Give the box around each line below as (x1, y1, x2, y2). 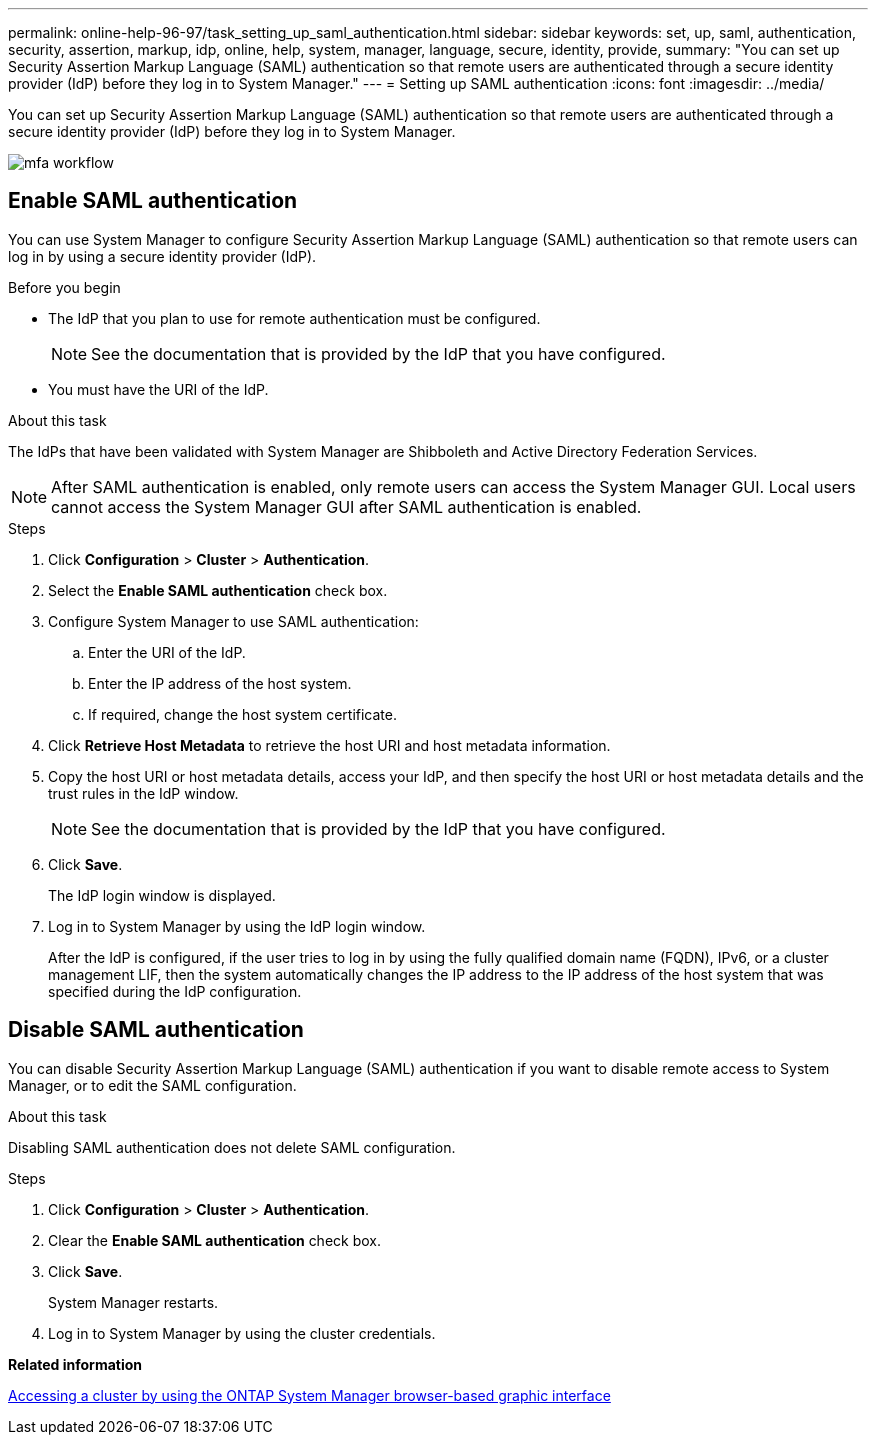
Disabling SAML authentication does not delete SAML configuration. (8, 1138, 456, 1156)
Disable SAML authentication (8, 1017, 304, 1043)
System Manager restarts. (48, 1293, 219, 1311)
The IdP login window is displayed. (48, 886, 276, 904)
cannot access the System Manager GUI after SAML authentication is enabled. (51, 496, 642, 517)
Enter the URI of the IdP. (88, 643, 246, 661)
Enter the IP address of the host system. (88, 674, 352, 692)
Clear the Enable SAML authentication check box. (48, 1231, 382, 1249)
